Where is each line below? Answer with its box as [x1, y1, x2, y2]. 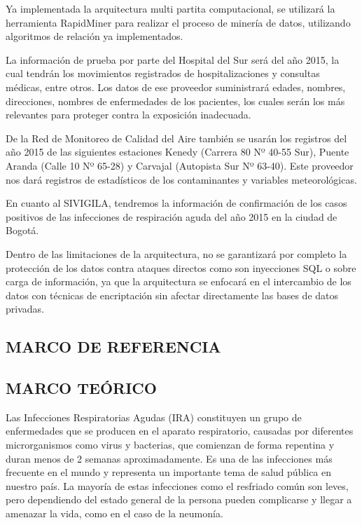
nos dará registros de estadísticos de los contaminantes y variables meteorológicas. [6, 172, 357, 186]
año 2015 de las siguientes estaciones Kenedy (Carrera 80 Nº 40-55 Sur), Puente [6, 144, 349, 159]
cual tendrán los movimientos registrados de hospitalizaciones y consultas [6, 66, 320, 81]
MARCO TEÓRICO [6, 377, 157, 399]
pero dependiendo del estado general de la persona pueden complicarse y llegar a [6, 492, 352, 507]
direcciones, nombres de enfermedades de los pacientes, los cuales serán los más [6, 93, 345, 108]
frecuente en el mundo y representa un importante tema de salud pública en [6, 465, 332, 479]
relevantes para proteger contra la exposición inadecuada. [6, 107, 251, 122]
